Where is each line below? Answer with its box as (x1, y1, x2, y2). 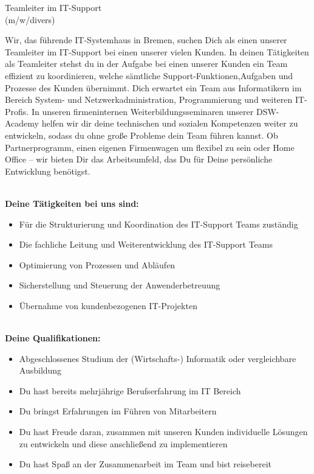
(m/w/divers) (5, 13, 55, 26)
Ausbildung (19, 364, 62, 377)
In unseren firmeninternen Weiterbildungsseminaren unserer (31, 105, 254, 117)
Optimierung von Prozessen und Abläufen (19, 258, 176, 271)
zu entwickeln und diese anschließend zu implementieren (19, 437, 228, 450)
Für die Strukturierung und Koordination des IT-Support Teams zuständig (19, 217, 298, 230)
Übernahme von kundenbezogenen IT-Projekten (19, 299, 197, 312)
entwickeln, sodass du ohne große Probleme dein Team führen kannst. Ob (5, 128, 278, 141)
